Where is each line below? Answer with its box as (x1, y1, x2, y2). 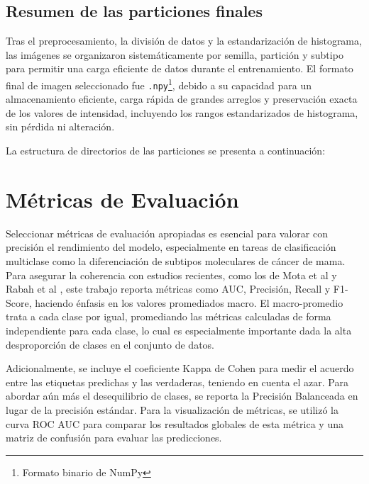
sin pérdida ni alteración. (6, 119, 115, 134)
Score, (6, 295, 32, 310)
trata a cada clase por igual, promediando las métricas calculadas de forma (6, 309, 331, 324)
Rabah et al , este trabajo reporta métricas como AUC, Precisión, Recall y (6, 281, 331, 296)
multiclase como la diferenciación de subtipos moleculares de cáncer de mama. (6, 253, 346, 268)
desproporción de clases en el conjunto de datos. (6, 337, 214, 351)
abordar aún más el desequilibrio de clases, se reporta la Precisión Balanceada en (6, 388, 358, 403)
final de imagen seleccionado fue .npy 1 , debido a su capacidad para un (6, 75, 312, 92)
